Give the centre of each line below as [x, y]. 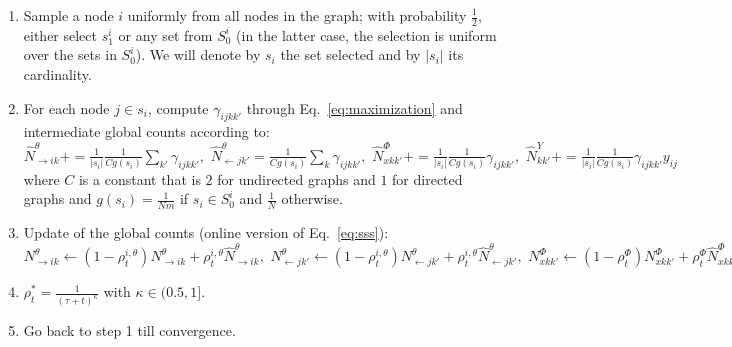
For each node [66, 107]
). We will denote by [198, 54]
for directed [427, 178]
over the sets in [70, 54]
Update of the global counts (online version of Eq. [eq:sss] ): [206, 231]
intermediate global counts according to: [146, 131]
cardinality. [57, 74]
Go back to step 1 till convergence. [129, 330]
